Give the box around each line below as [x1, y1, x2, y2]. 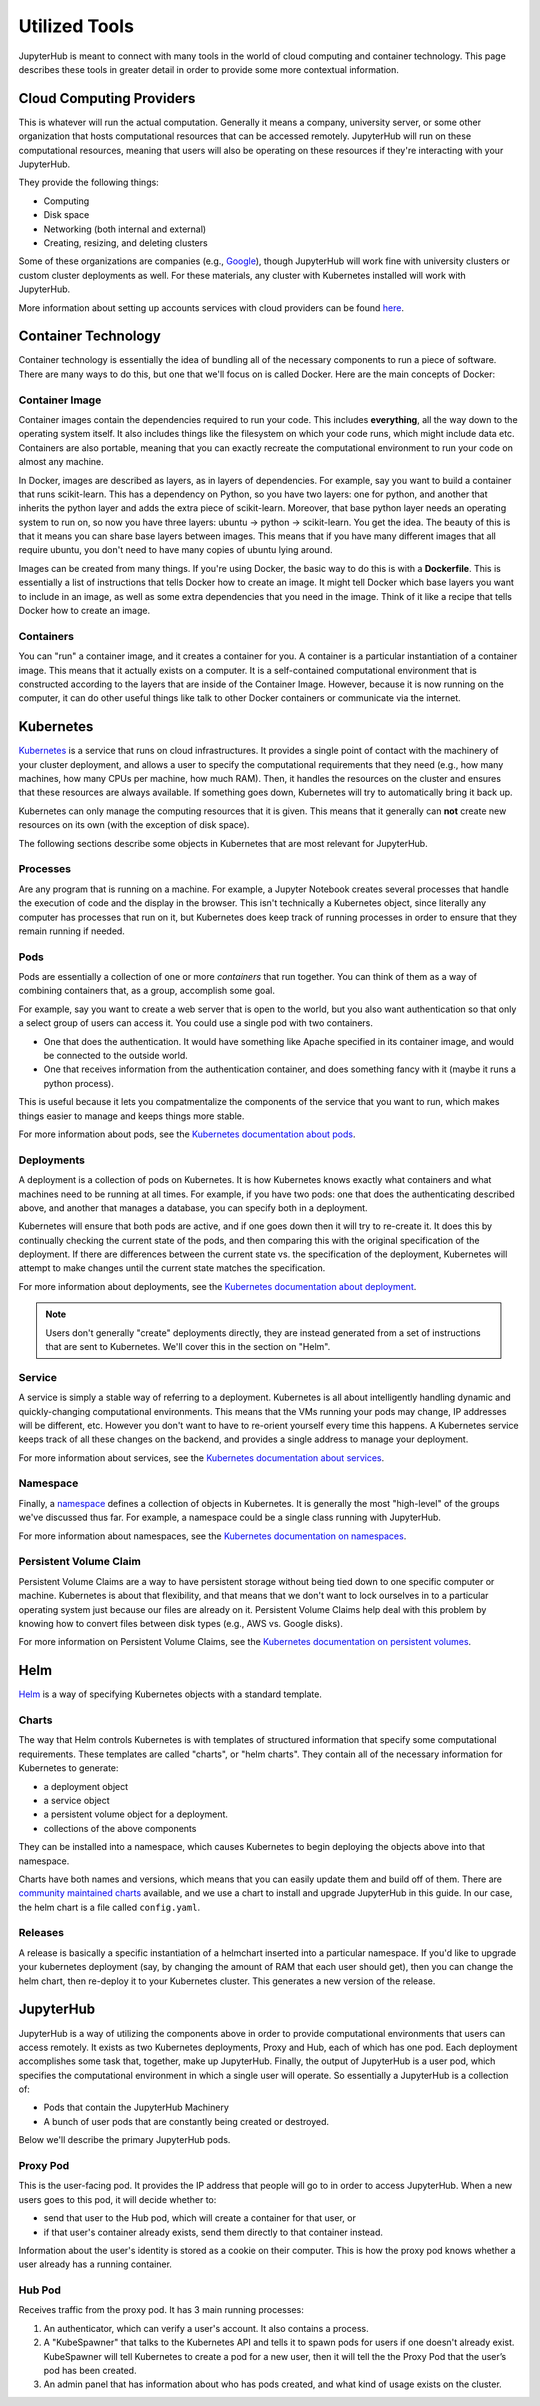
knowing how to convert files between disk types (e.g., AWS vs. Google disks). [18, 1617, 344, 1629]
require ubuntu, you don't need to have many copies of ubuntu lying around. [18, 544, 333, 556]
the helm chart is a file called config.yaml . [18, 1901, 200, 1913]
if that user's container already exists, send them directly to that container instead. [43, 2226, 384, 2238]
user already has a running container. [18, 2258, 172, 2270]
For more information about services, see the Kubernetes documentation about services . [18, 1451, 385, 1464]
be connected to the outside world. [43, 1050, 189, 1062]
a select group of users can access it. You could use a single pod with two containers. [18, 1017, 374, 1029]
